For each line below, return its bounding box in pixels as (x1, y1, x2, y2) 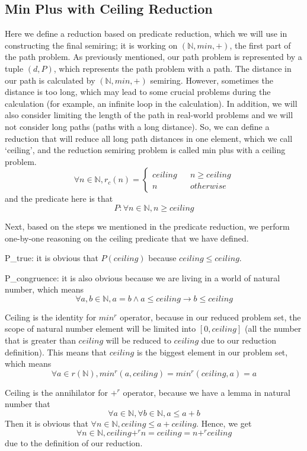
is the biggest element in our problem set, (136, 345, 288, 358)
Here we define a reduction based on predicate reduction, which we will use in (5, 27, 287, 40)
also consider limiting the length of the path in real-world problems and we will (5, 109, 293, 121)
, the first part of (229, 39, 291, 51)
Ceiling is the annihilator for (5, 386, 108, 398)
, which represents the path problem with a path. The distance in (53, 62, 292, 74)
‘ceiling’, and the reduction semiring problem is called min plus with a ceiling (5, 144, 286, 156)
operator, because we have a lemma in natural (123, 386, 290, 398)
